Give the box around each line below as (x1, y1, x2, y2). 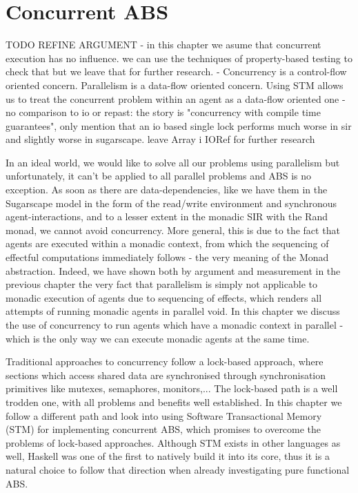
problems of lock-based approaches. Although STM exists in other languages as (6, 435, 341, 449)
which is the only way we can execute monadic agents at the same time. (6, 331, 310, 345)
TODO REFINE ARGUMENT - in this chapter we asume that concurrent (6, 37, 321, 52)
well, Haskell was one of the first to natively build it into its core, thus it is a (6, 449, 330, 463)
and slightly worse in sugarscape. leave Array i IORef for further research (6, 132, 315, 146)
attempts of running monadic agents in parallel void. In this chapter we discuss (6, 304, 340, 318)
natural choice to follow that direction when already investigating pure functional (6, 462, 350, 476)
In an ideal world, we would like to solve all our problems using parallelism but (6, 155, 340, 169)
